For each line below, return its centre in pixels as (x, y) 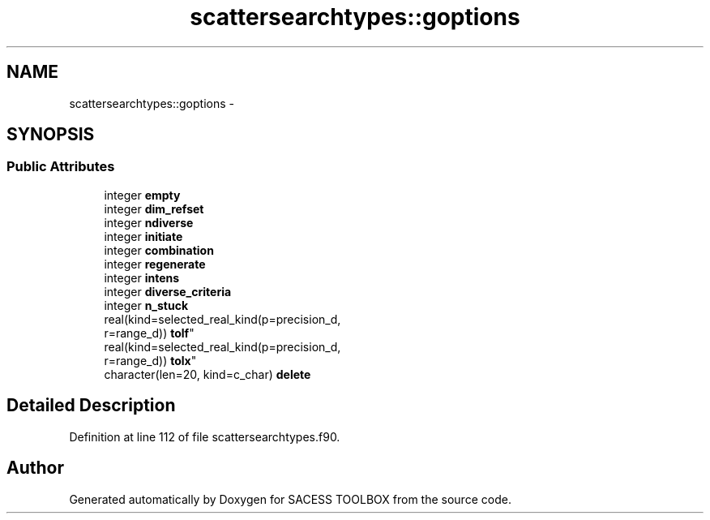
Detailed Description (91, 406)
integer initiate (143, 236)
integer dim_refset (154, 208)
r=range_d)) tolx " (150, 360)
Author (35, 468)
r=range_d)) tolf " (149, 333)
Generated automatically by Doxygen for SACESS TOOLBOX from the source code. (290, 499)
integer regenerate (155, 264)
